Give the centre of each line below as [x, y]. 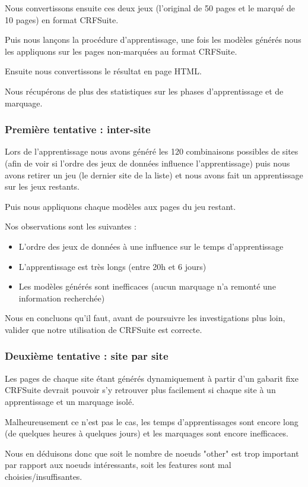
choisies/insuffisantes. [44, 476]
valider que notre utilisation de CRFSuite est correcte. [104, 329]
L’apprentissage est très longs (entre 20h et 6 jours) [112, 266]
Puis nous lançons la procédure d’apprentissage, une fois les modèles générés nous [153, 40]
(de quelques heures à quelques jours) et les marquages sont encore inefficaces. [147, 433]
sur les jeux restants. [42, 186]
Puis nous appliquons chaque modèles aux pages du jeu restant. [120, 206]
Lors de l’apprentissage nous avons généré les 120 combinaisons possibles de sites [152, 151]
